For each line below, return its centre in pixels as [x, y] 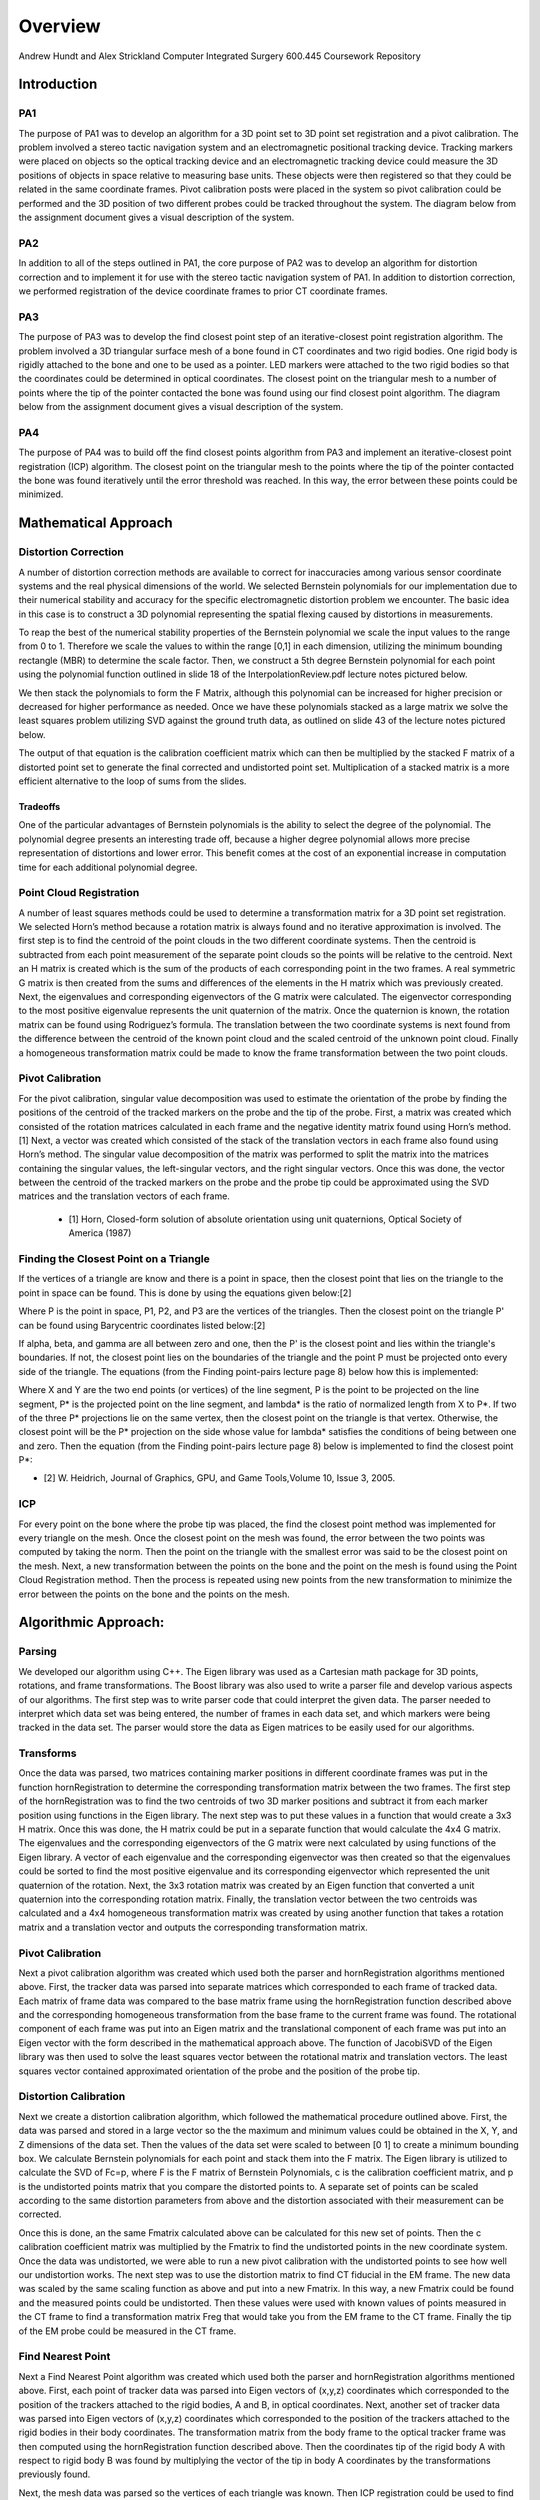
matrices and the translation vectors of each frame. [124, 1196]
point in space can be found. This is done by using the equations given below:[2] [185, 1292]
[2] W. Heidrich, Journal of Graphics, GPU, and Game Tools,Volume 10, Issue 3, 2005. [219, 1478]
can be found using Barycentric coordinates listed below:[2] [142, 1325]
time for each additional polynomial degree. [108, 867]
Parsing [37, 1652]
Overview [59, 26]
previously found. [54, 2474]
